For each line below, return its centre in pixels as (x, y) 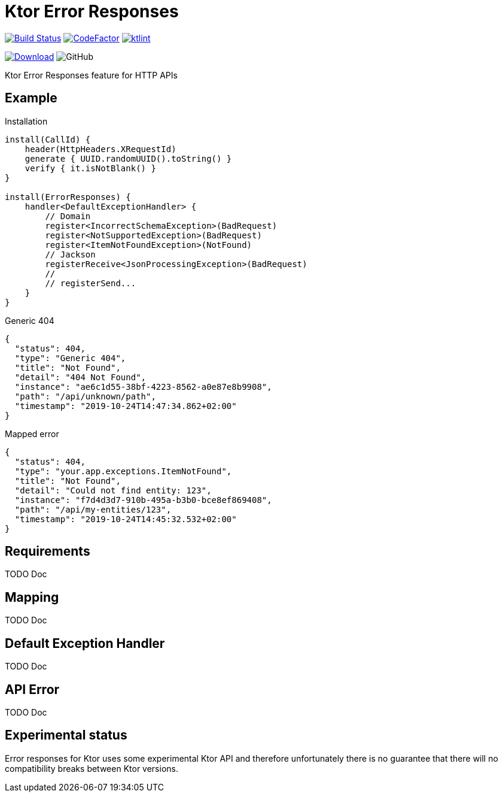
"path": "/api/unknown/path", (85, 396)
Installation (26, 121)
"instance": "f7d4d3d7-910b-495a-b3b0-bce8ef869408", (143, 500)
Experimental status (66, 735)
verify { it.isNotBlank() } (90, 168)
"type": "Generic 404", (70, 358)
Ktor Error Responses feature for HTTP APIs (91, 75)
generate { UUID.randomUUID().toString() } (128, 158)
